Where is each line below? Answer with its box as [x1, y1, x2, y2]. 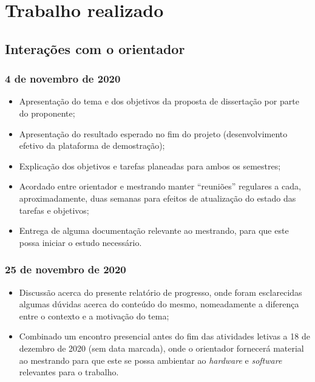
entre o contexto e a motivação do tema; [19, 309, 169, 322]
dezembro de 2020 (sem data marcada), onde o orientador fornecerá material [19, 341, 304, 354]
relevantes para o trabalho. [19, 366, 119, 378]
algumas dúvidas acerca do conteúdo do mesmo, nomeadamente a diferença [19, 298, 299, 310]
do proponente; [19, 106, 75, 119]
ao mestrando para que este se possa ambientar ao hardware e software [19, 353, 282, 366]
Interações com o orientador [5, 39, 185, 58]
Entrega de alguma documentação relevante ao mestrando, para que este [19, 224, 289, 237]
